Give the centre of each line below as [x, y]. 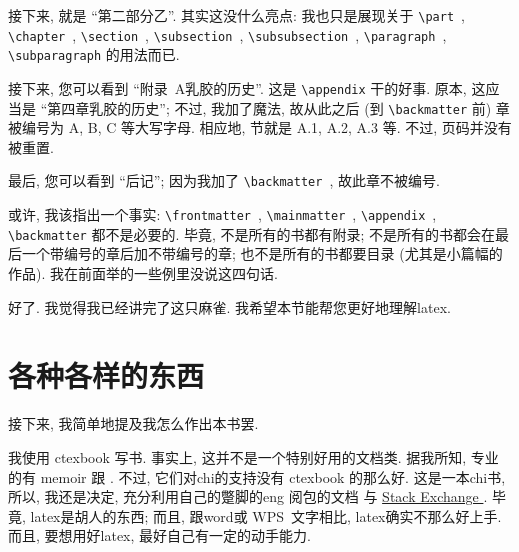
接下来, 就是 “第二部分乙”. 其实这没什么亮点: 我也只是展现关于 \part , [236, 15]
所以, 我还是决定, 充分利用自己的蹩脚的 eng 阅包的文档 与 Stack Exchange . [248, 496]
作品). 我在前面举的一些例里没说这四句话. [143, 273]
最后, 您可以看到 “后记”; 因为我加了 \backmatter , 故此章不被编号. [224, 180]
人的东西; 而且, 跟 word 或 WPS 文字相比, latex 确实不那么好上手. [295, 515]
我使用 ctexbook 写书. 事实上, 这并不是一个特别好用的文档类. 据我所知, [237, 456]
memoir [63, 476]
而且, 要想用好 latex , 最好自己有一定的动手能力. [159, 535]
